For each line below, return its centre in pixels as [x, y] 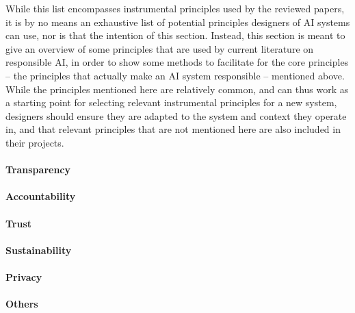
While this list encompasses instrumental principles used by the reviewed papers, [175, 8]
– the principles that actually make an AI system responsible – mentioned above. [175, 75]
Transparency [38, 170]
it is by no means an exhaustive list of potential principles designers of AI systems [178, 22]
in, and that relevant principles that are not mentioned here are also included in [173, 129]
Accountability [41, 196]
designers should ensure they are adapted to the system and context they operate [176, 115]
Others [22, 304]
